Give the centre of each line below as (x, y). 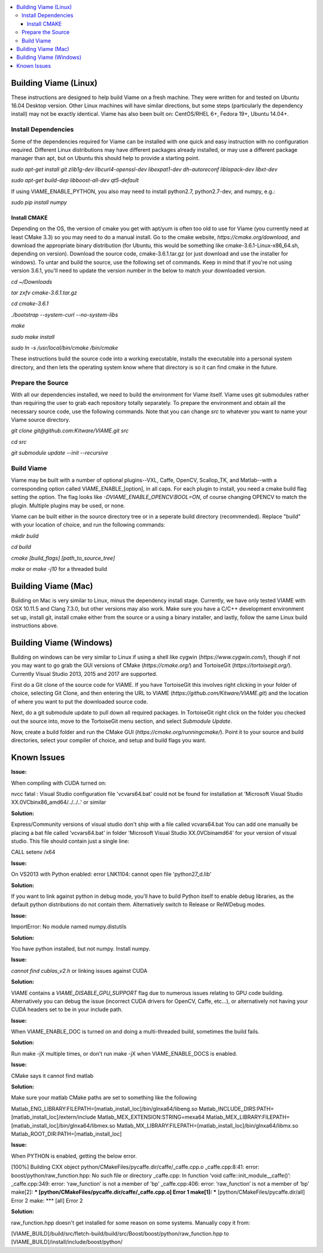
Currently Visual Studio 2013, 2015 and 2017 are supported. (84, 674)
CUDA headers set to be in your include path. (67, 1009)
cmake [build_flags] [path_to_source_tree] (63, 558)
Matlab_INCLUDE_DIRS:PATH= (236, 1108)
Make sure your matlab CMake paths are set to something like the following (104, 1098)
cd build (21, 547)
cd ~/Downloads (32, 281)
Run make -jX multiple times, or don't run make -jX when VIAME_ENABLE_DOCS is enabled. (124, 1053)
